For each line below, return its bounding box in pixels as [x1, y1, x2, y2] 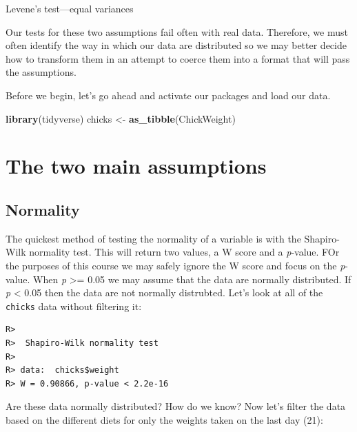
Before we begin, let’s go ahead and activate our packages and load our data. [6, 88, 331, 102]
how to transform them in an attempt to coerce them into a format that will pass [6, 51, 350, 65]
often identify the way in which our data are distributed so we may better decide [6, 38, 347, 52]
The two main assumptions [6, 152, 267, 180]
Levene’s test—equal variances [6, 1, 134, 15]
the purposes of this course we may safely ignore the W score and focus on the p [6, 258, 345, 272]
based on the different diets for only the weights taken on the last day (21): [6, 412, 323, 426]
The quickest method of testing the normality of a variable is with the [6, 231, 301, 245]
